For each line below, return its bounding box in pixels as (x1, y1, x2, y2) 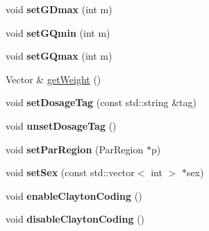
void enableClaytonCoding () (6, 188, 142, 203)
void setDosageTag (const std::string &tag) (6, 95, 197, 110)
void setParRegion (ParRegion (6, 142, 144, 156)
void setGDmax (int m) (6, 2, 112, 16)
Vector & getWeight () (6, 71, 101, 86)
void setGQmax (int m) (6, 49, 112, 63)
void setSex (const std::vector (6, 165, 135, 180)
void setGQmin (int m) (6, 25, 110, 40)
